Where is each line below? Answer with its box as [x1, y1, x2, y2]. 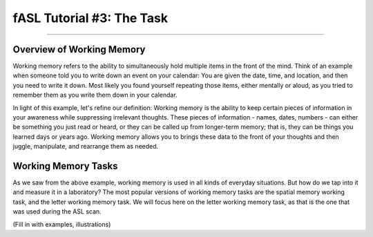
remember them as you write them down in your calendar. [12, 91, 178, 99]
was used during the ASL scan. [12, 207, 102, 216]
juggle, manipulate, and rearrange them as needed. [12, 142, 159, 151]
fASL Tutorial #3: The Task [12, 10, 169, 26]
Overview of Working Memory [12, 44, 146, 55]
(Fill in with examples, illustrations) [12, 220, 111, 228]
